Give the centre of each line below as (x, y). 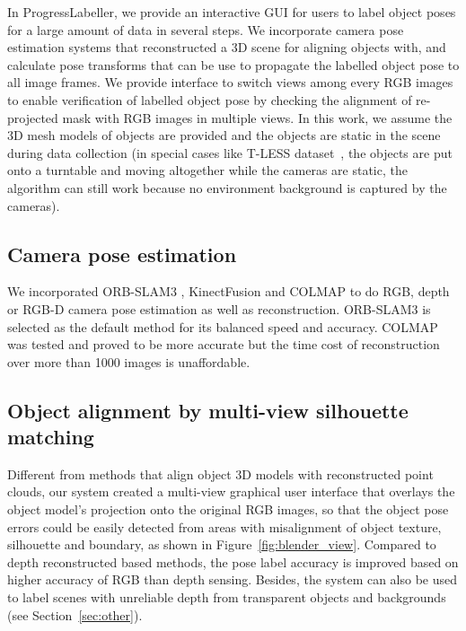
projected (33, 117)
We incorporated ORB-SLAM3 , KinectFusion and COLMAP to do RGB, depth (229, 291)
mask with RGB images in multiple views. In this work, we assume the (257, 117)
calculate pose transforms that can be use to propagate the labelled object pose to (233, 64)
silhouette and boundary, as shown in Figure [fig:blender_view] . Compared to (222, 544)
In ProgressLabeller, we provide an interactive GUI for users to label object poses (232, 12)
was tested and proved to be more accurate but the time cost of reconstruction (224, 344)
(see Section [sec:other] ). (75, 614)
